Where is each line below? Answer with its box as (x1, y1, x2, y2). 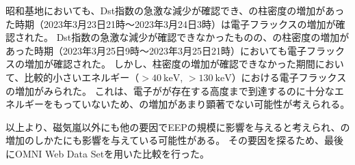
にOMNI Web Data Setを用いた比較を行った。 (5, 146, 210, 160)
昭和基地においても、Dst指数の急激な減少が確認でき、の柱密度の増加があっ (5, 3, 345, 17)
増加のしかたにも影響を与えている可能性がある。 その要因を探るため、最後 (5, 133, 343, 147)
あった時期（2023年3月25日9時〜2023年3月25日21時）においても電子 (5, 43, 306, 57)
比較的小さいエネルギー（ (24, 70, 140, 84)
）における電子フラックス (231, 70, 347, 84)
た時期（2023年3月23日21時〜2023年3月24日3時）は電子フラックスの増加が (5, 16, 336, 31)
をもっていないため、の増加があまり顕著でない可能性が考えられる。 (43, 97, 350, 111)
